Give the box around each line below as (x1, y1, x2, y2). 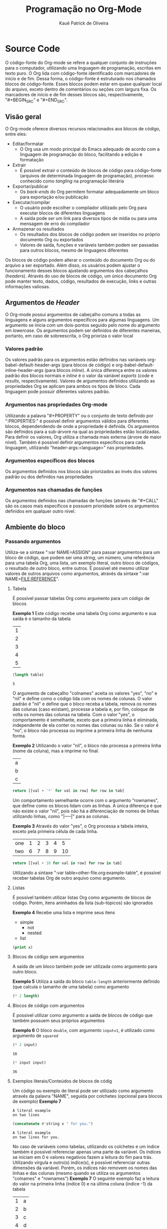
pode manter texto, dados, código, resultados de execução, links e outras (5, 278, 157, 284)
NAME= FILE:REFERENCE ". (5, 575, 60, 582)
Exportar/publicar (12, 183, 49, 189)
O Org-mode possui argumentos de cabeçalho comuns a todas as (5, 312, 141, 318)
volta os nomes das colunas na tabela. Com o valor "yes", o (12, 711, 135, 717)
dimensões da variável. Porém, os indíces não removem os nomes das (12, 1164, 157, 1171)
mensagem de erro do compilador (19, 221, 90, 227)
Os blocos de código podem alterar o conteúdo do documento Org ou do (5, 257, 156, 263)
